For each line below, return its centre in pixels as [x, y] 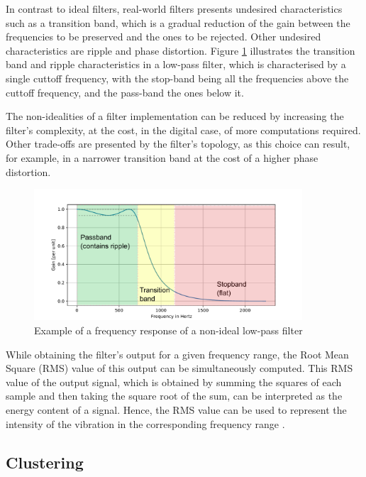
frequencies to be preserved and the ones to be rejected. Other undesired [163, 37]
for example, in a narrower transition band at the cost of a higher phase [162, 157]
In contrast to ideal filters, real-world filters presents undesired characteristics [174, 9]
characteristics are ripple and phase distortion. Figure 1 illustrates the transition [181, 50]
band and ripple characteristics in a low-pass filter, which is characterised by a [176, 64]
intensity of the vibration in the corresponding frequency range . [145, 423]
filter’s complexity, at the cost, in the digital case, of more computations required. [183, 130]
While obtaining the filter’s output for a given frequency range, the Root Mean [177, 354]
